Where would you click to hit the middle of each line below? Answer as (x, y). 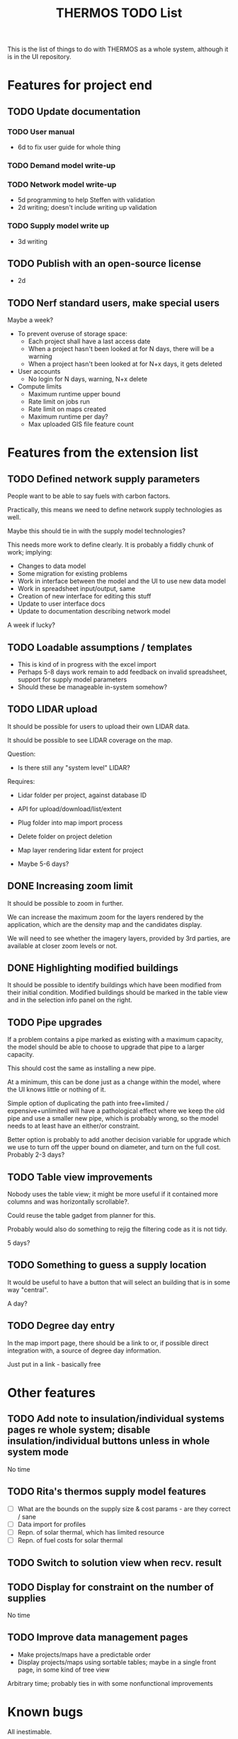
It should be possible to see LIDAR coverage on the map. (90, 740)
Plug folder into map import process (70, 822)
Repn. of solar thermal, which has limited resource (91, 1532)
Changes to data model (52, 566)
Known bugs (45, 1712)
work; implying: (30, 552)
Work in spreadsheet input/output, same (76, 589)
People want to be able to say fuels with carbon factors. (89, 496)
